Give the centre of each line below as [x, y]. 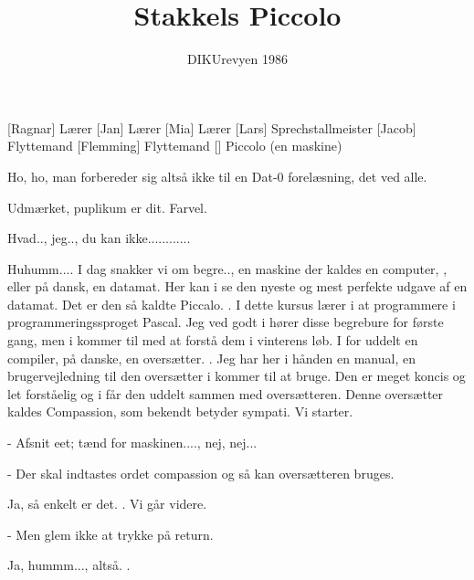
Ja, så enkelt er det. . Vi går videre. [107, 504]
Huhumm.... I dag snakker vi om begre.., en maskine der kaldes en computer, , [227, 268]
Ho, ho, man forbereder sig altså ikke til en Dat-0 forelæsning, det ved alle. [217, 176]
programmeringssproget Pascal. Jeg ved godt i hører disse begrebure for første [226, 322]
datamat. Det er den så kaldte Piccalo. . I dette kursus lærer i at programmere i [232, 304]
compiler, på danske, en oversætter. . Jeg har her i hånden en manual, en [211, 358]
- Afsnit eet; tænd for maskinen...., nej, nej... [132, 443]
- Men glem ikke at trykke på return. [111, 534]
